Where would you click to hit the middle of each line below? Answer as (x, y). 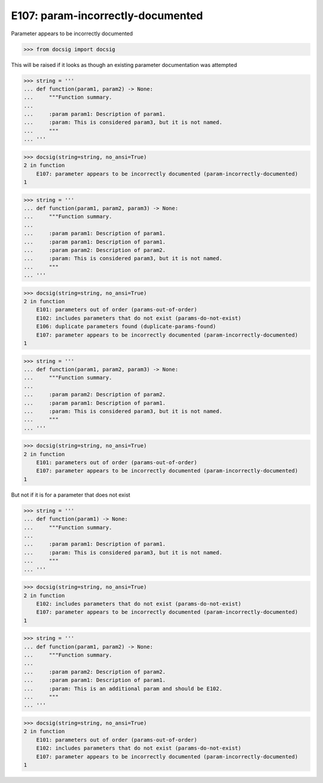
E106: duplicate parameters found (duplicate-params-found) (126, 327)
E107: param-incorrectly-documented (107, 16)
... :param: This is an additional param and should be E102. (123, 688)
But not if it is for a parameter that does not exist (71, 495)
